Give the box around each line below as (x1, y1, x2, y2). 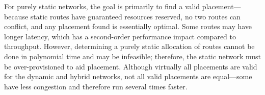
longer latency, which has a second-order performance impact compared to (4, 31, 236, 41)
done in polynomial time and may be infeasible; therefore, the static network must (4, 51, 261, 61)
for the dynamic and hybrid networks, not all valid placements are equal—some (4, 71, 252, 82)
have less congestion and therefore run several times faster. (4, 81, 188, 91)
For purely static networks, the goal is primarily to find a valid (4, 1, 200, 11)
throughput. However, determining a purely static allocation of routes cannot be (4, 41, 255, 52)
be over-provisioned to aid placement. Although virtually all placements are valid (4, 61, 257, 72)
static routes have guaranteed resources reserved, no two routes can (30, 11, 241, 21)
